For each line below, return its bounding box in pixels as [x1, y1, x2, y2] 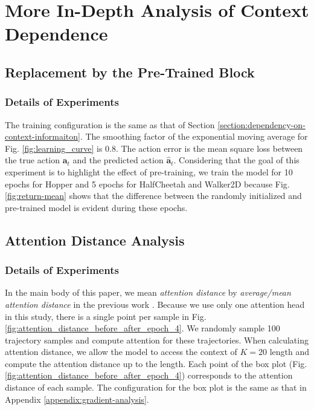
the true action [5, 154, 60, 166]
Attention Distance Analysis [5, 230, 185, 249]
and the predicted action [72, 154, 164, 166]
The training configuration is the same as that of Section [5, 118, 215, 131]
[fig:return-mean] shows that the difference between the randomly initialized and [5, 189, 302, 202]
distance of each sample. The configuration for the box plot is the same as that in [5, 381, 307, 394]
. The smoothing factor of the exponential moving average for [80, 130, 308, 143]
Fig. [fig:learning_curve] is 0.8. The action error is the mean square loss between [5, 142, 303, 154]
